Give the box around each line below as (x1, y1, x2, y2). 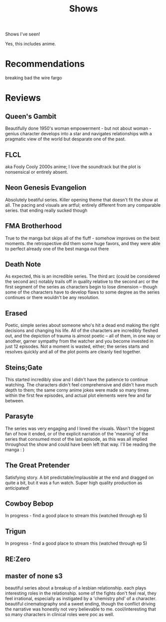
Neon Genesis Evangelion (5, 183, 87, 192)
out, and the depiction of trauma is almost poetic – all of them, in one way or (5, 333, 161, 339)
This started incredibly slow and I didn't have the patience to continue (5, 376, 148, 382)
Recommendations (5, 58, 85, 70)
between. (5, 398, 25, 403)
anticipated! (5, 485, 30, 491)
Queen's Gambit (5, 112, 57, 120)
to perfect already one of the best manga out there (5, 246, 109, 252)
